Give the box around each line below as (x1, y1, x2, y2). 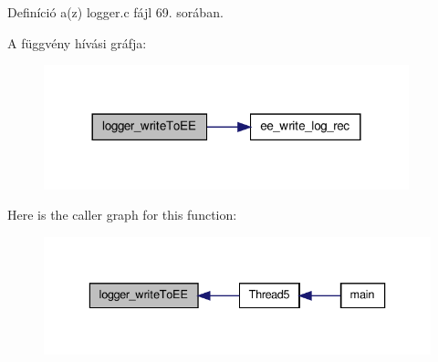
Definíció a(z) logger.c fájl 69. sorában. (7, 3, 224, 21)
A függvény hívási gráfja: (7, 33, 147, 52)
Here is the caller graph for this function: (7, 205, 237, 224)
